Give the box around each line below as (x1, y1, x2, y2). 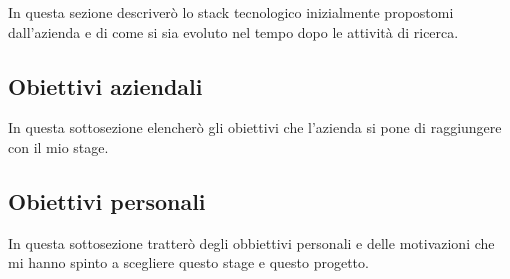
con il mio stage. (8, 136, 109, 157)
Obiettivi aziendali (8, 70, 203, 101)
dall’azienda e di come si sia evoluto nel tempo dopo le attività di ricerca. (8, 21, 459, 42)
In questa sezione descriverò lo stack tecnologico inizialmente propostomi (8, 2, 454, 22)
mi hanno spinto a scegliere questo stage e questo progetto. (8, 252, 369, 273)
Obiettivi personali (8, 185, 206, 216)
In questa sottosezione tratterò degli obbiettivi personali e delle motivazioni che (8, 232, 495, 253)
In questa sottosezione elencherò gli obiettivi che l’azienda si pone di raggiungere (8, 117, 502, 138)
